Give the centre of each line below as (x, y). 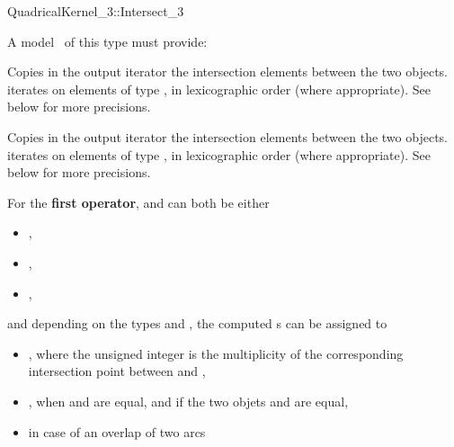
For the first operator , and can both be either (138, 202)
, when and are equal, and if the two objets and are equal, (188, 401)
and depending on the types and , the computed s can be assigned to (197, 323)
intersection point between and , (117, 371)
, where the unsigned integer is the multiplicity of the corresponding (216, 353)
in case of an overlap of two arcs (117, 431)
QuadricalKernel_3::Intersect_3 (96, 11)
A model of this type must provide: (107, 41)
